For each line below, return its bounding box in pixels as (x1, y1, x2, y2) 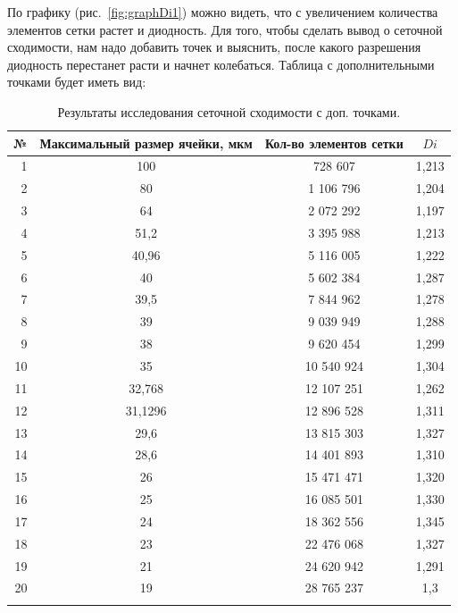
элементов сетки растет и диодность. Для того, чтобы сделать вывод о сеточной (7, 20, 443, 38)
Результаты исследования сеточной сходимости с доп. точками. (57, 102, 401, 121)
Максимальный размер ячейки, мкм (39, 133, 253, 152)
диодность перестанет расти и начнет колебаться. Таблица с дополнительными (7, 55, 435, 73)
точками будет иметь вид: (7, 72, 146, 91)
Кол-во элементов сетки (264, 133, 404, 152)
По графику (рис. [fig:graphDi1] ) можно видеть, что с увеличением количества (7, 3, 438, 21)
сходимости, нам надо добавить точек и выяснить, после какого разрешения (7, 38, 421, 56)
